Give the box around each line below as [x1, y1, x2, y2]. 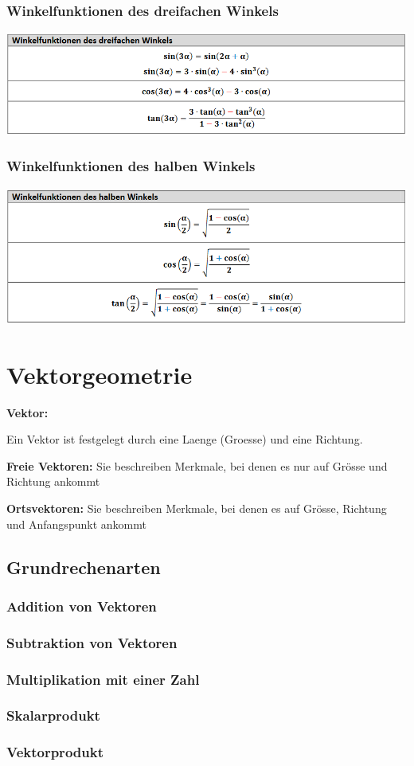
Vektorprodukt [6, 742, 103, 762]
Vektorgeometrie [6, 358, 193, 390]
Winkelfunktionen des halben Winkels [6, 156, 256, 176]
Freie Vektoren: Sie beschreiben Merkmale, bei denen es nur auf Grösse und [6, 457, 388, 474]
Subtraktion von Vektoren [6, 632, 178, 652]
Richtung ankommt [6, 473, 100, 490]
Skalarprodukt [6, 705, 100, 725]
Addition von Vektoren [6, 596, 157, 616]
